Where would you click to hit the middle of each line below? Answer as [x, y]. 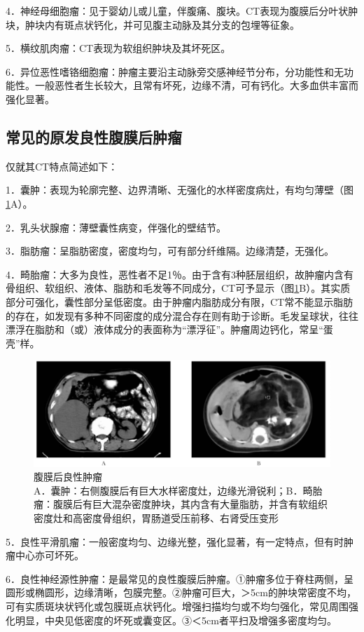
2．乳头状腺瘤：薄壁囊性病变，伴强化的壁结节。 [116, 227]
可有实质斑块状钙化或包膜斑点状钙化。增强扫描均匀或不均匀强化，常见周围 [177, 606]
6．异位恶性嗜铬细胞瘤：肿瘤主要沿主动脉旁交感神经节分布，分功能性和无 [175, 71]
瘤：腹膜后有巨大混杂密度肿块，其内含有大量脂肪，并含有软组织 [181, 504]
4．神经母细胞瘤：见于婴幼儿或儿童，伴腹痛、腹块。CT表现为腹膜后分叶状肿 [182, 11]
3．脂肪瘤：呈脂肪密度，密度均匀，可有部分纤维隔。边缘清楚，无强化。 [170, 251]
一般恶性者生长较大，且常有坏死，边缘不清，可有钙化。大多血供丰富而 [196, 85]
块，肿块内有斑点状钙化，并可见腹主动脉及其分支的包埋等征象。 [153, 24]
